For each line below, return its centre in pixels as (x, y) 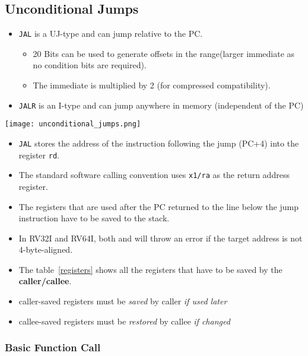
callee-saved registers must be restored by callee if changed (124, 321)
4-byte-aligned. (46, 249)
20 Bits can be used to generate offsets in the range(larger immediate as (164, 53)
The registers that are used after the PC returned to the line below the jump (158, 206)
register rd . (39, 155)
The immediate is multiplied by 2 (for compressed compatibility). (152, 85)
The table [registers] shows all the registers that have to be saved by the (150, 269)
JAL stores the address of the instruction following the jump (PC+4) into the (159, 143)
